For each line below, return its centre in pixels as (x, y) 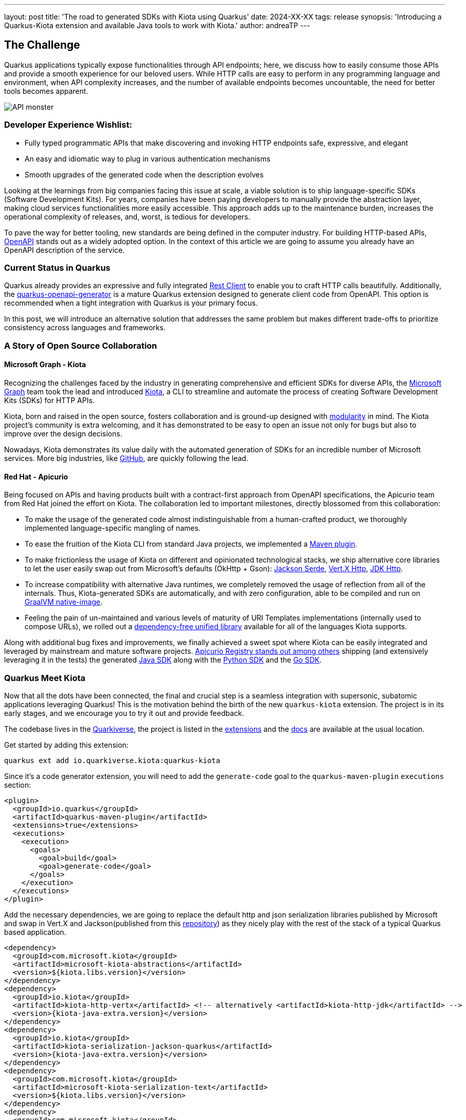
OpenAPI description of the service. (65, 250)
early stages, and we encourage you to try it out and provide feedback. (124, 713)
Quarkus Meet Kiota (45, 678)
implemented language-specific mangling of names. (113, 528)
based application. (35, 932)
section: (18, 785)
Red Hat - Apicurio (36, 476)
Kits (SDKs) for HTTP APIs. (49, 400)
